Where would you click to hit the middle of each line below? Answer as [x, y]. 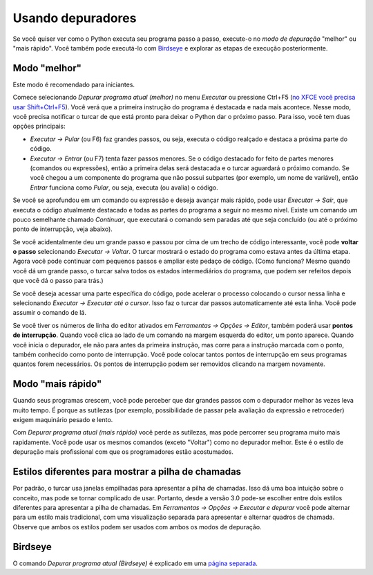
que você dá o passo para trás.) [58, 281]
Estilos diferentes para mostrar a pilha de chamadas [127, 472]
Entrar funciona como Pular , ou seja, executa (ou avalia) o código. [124, 188]
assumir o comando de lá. [49, 313]
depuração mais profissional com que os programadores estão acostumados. [123, 452]
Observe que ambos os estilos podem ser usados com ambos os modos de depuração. [137, 527]
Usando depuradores [75, 18]
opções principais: [39, 126]
